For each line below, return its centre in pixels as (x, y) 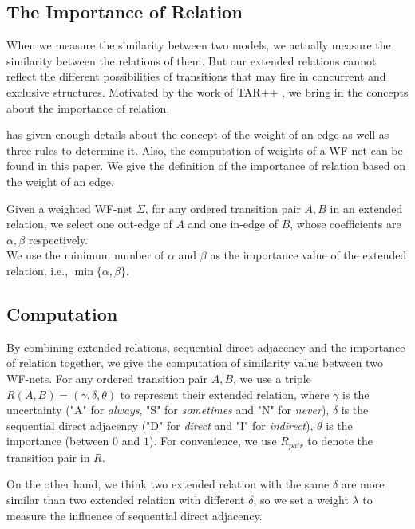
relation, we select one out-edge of (89, 224)
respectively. (58, 239)
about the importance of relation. (88, 107)
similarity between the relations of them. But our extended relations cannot (192, 60)
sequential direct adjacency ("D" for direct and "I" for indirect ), (160, 425)
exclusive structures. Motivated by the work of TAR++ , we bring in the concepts (207, 91)
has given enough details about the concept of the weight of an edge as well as (198, 134)
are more (363, 484)
